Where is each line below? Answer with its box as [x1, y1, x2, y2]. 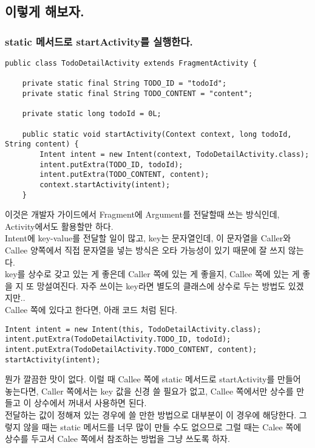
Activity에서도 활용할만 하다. [5, 219, 113, 232]
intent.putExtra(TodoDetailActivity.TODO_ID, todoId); [5, 335, 231, 344]
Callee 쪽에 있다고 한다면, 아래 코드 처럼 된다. [5, 303, 177, 315]
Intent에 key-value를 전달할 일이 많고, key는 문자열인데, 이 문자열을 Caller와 [5, 232, 291, 244]
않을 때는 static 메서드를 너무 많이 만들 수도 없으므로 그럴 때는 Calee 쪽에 [23, 420, 302, 433]
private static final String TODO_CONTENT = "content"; [22, 89, 253, 98]
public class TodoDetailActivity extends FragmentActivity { [5, 59, 257, 67]
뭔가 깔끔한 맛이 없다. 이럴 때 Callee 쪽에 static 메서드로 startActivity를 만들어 [5, 373, 301, 385]
